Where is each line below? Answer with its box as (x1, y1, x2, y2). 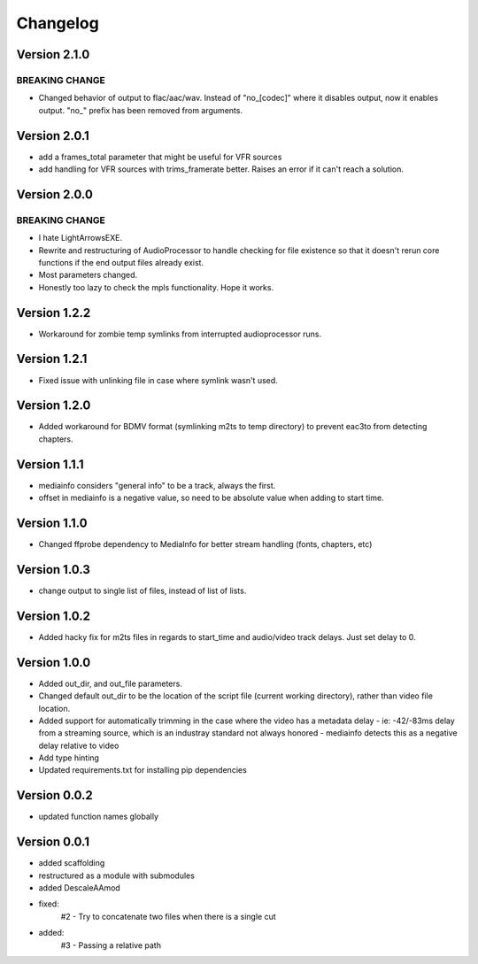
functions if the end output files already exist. (38, 257, 204, 267)
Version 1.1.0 (16, 515, 88, 530)
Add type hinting (38, 752, 99, 763)
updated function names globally (38, 811, 159, 822)
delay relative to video (38, 740, 119, 751)
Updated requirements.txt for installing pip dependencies (38, 765, 247, 775)
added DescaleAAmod (38, 883, 121, 893)
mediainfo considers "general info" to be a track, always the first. (38, 480, 276, 490)
